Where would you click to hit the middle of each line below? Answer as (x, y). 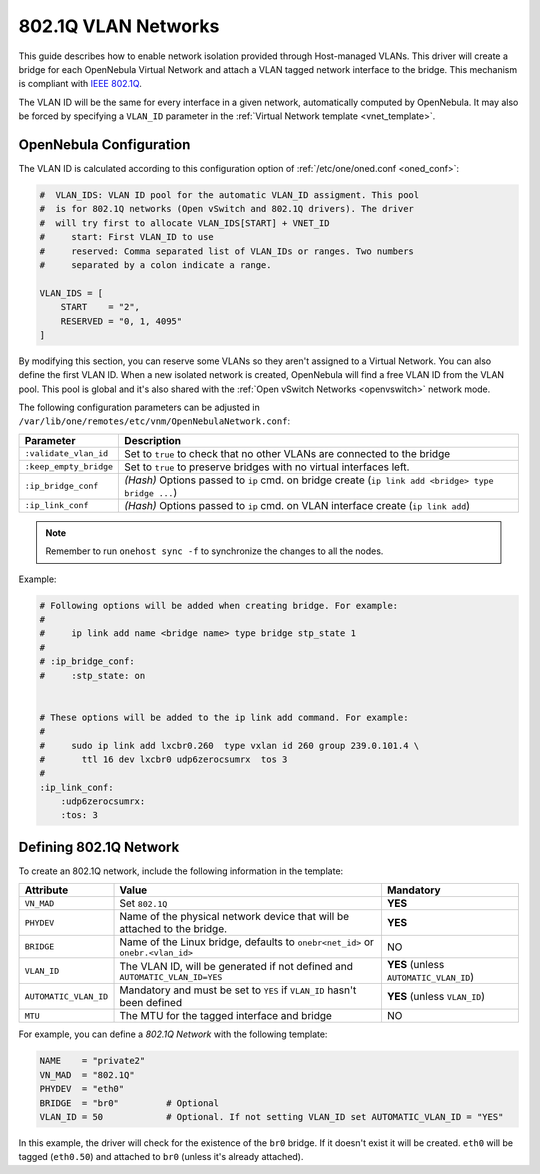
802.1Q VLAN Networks (119, 26)
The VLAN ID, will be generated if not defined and (236, 966)
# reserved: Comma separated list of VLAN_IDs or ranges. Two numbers (227, 251)
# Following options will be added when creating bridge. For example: (219, 605)
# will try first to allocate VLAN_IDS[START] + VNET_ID (184, 223)
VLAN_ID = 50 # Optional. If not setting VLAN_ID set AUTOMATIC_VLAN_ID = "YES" (271, 1116)
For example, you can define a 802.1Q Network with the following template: (173, 1034)
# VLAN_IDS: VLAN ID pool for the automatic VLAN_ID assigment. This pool (229, 195)
